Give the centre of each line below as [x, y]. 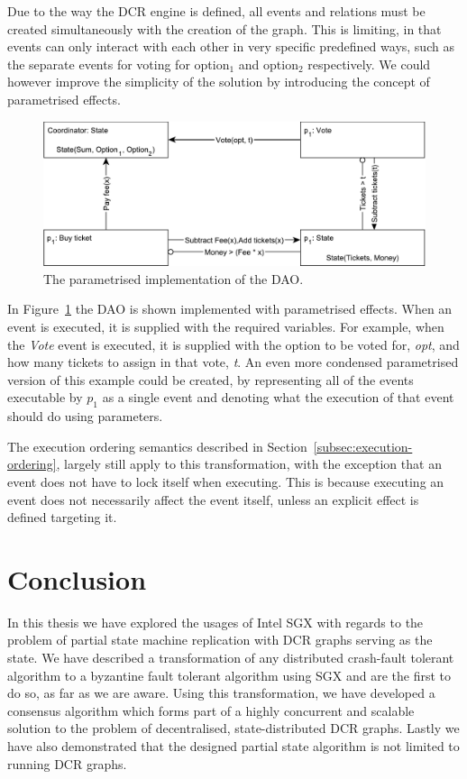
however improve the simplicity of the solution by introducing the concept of [219, 82]
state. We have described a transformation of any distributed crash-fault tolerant [231, 658]
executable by [45, 397]
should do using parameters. [85, 416]
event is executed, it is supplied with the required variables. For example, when [226, 326]
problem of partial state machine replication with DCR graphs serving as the [220, 640]
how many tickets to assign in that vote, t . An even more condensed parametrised [233, 362]
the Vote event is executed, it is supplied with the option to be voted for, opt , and [233, 344]
